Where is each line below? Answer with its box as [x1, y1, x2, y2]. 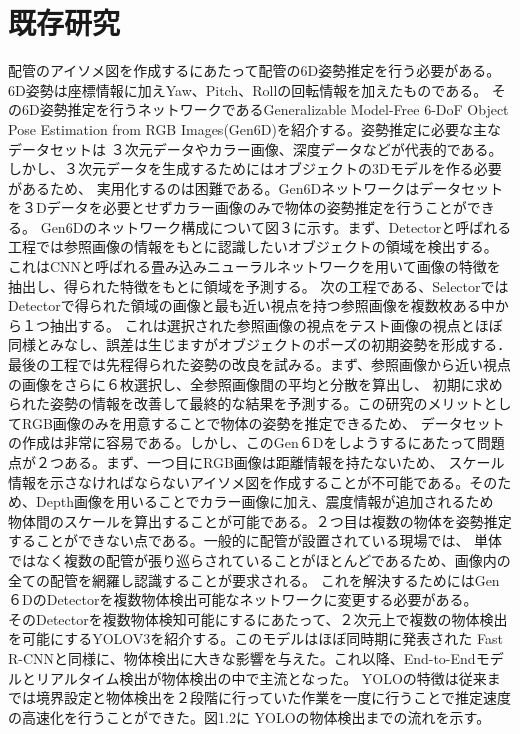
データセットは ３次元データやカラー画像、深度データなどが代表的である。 [8, 138, 503, 159]
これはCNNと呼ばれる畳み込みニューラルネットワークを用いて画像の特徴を [8, 256, 501, 277]
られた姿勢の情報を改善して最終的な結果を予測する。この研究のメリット [8, 393, 484, 414]
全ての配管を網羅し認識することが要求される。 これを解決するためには [8, 569, 475, 590]
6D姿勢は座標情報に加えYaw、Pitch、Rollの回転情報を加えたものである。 [8, 79, 488, 100]
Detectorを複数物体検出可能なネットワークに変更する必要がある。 [46, 589, 478, 610]
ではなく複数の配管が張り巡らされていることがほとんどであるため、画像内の [8, 549, 511, 570]
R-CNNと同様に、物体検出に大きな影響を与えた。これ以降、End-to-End [8, 647, 476, 668]
